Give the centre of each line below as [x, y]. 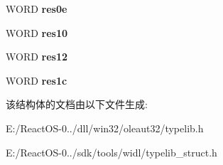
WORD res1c [37, 80]
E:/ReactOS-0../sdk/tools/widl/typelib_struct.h [111, 152]
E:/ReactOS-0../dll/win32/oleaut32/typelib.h [105, 128]
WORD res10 [37, 32]
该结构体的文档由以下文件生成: [77, 104]
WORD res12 [37, 57]
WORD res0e [37, 9]
